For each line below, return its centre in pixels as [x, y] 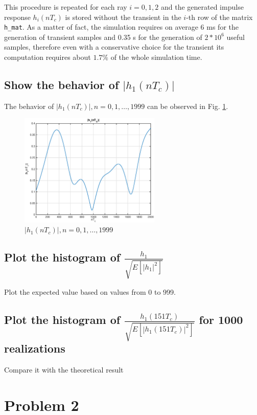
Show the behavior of [62, 85]
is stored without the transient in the [123, 17]
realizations [35, 348]
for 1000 [221, 320]
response [17, 17]
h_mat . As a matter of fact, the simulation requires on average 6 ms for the [121, 27]
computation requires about [48, 57]
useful [236, 37]
